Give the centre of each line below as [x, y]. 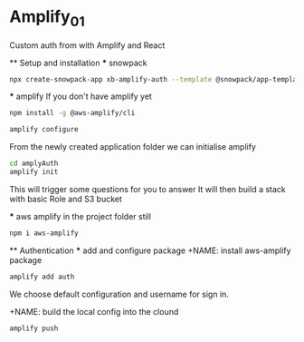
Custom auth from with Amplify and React [87, 45]
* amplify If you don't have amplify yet [81, 96]
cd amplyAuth [34, 164]
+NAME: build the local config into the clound [94, 311]
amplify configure [44, 130]
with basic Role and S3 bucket [66, 199]
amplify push [34, 328]
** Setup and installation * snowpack [78, 63]
